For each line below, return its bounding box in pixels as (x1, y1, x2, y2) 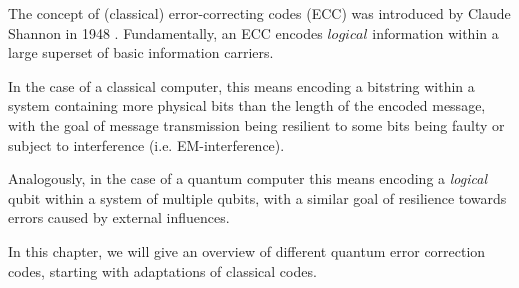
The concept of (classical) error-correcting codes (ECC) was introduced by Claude (8, 3, 511, 23)
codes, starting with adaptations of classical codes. (8, 260, 317, 281)
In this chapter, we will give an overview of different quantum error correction (8, 240, 486, 261)
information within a (372, 22, 499, 43)
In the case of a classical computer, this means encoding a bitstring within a (8, 75, 475, 96)
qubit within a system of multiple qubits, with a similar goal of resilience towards (8, 187, 507, 208)
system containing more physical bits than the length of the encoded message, (8, 95, 486, 116)
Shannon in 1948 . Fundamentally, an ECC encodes (8, 22, 323, 43)
